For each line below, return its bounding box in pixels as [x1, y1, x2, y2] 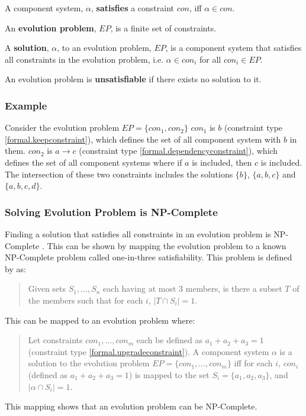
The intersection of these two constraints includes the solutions [5, 167, 233, 180]
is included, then [192, 156, 252, 168]
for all [199, 53, 221, 65]
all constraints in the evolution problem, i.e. [5, 53, 164, 65]
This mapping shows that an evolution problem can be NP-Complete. [5, 400, 257, 412]
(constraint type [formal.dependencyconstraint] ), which [79, 144, 278, 157]
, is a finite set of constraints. [110, 21, 217, 34]
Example [5, 98, 47, 112]
